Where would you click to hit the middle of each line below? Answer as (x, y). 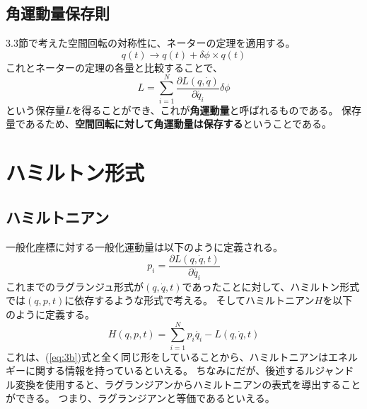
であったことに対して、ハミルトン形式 (271, 286)
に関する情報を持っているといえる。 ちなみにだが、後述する (165, 370)
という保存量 (35, 110)
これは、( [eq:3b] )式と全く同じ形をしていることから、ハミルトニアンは (167, 356)
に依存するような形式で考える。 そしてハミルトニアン (190, 300)
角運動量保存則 (58, 13)
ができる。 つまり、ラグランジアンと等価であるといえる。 (140, 398)
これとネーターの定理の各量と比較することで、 (115, 67)
